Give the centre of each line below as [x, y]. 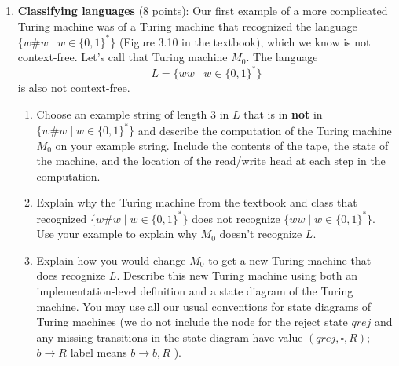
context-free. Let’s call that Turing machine [123, 57]
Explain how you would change [111, 260]
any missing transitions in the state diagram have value [170, 337]
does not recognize [236, 218]
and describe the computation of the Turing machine [265, 130]
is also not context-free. [74, 88]
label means [99, 352]
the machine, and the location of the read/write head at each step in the [211, 161]
